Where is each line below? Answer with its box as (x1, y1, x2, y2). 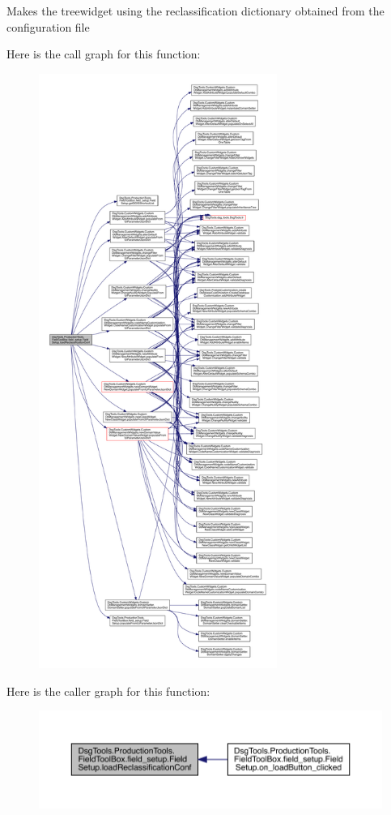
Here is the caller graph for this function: (6, 682, 210, 699)
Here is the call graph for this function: (6, 45, 201, 62)
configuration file (6, 18, 90, 35)
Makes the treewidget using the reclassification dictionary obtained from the (6, 2, 385, 19)
